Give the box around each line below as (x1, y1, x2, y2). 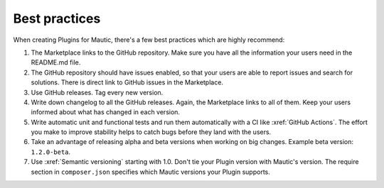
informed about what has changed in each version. (31, 108, 181, 116)
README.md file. (31, 58, 81, 67)
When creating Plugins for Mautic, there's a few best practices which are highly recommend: (13, 35, 285, 44)
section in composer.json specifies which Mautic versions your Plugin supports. (31, 167, 270, 176)
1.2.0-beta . (31, 148, 71, 156)
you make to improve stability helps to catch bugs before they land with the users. (31, 128, 272, 136)
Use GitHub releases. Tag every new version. (31, 88, 164, 96)
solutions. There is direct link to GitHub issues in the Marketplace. (31, 78, 224, 87)
